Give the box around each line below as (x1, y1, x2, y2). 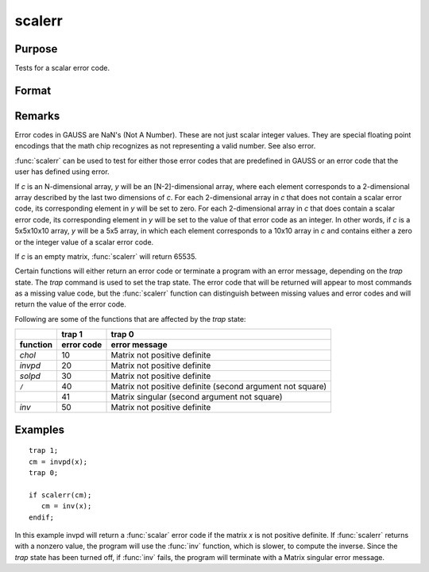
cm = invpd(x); (29, 457, 88, 466)
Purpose (14, 42, 58, 56)
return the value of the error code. (14, 300, 127, 309)
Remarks (14, 109, 60, 122)
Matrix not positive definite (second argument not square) (110, 381, 327, 392)
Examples (14, 423, 65, 436)
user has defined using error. (14, 167, 110, 176)
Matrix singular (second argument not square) (110, 392, 283, 403)
